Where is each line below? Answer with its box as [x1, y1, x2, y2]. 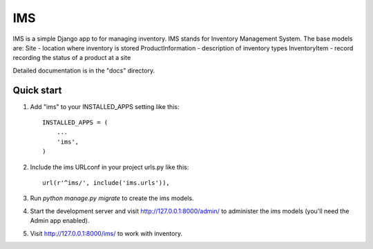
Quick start [12, 84, 62, 96]
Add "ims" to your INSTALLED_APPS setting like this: [30, 102, 180, 110]
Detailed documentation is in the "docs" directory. [12, 66, 155, 74]
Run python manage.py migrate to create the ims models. [30, 194, 194, 203]
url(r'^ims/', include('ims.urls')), [42, 179, 171, 186]
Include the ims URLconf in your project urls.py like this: [30, 163, 189, 171]
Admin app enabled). [30, 217, 90, 225]
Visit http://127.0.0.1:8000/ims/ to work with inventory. [30, 229, 183, 237]
